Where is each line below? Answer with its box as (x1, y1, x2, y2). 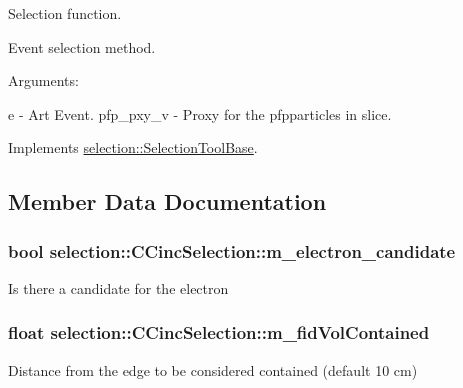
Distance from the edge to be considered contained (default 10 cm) (8, 359, 418, 380)
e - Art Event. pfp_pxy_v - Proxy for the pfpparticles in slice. (8, 103, 392, 124)
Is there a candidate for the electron (8, 277, 229, 298)
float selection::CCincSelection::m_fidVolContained (8, 320, 430, 345)
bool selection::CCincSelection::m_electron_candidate (8, 238, 456, 263)
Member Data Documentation (8, 186, 327, 217)
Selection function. (8, 3, 122, 23)
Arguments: (8, 70, 79, 91)
